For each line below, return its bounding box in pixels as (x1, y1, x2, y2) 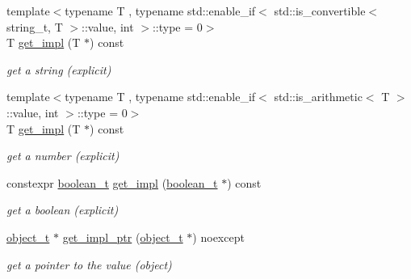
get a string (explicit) (6, 61, 111, 78)
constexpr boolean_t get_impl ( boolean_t (6, 174, 218, 191)
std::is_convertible (274, 2, 366, 19)
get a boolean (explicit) (6, 201, 119, 218)
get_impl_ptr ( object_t (62, 228, 183, 245)
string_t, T (6, 18, 63, 35)
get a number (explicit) (6, 147, 120, 164)
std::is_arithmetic (274, 88, 363, 105)
